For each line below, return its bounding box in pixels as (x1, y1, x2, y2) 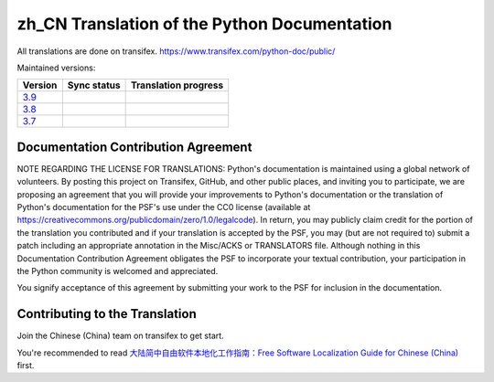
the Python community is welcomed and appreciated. (16, 265, 219, 276)
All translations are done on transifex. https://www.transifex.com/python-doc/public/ (16, 46, 336, 57)
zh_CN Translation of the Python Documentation (16, 14, 392, 34)
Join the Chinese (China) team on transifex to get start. (16, 330, 224, 342)
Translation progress (131, 79, 224, 91)
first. (16, 360, 35, 371)
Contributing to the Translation (16, 306, 197, 322)
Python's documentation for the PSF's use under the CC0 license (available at (16, 202, 311, 213)
